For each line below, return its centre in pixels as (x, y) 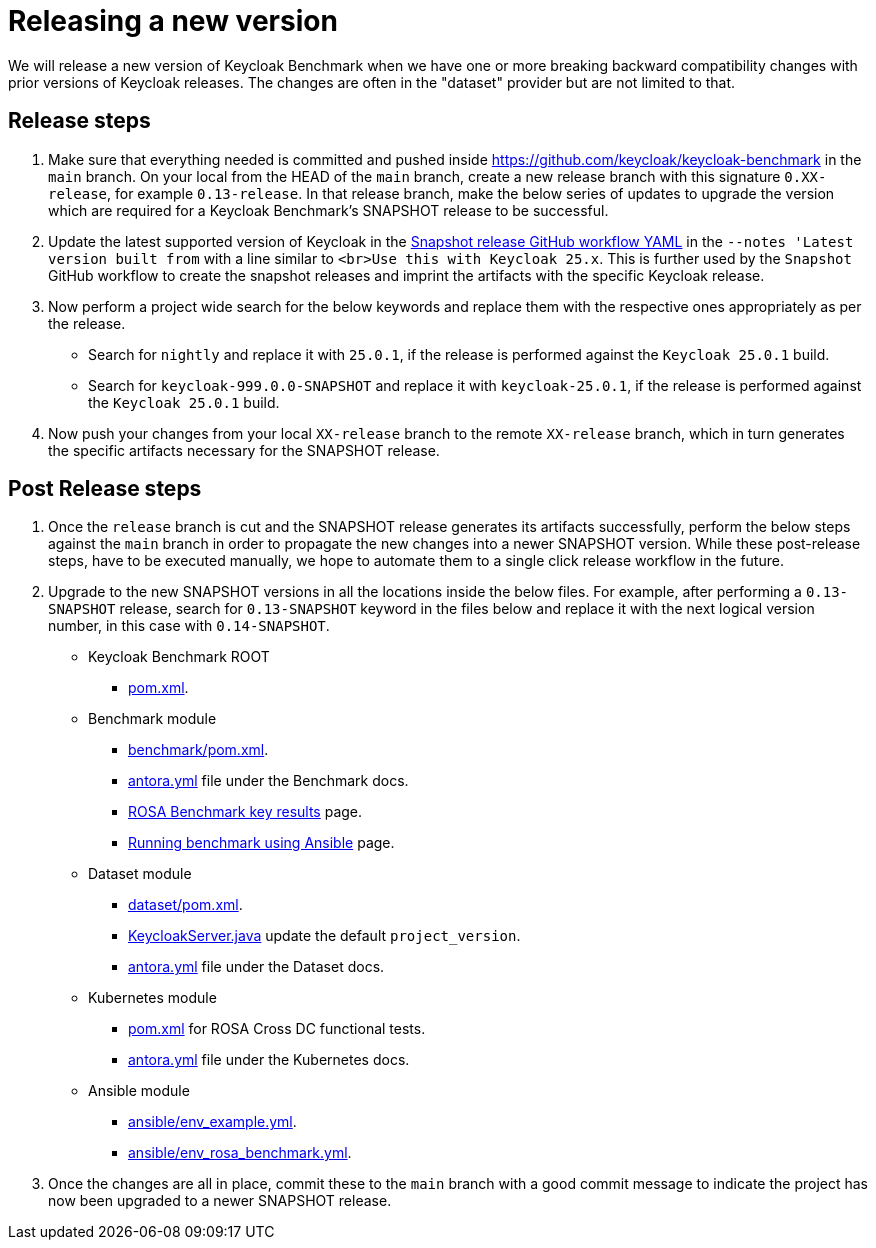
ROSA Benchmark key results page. (245, 812)
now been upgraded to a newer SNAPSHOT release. (220, 1201)
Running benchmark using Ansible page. (261, 843)
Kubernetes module (152, 998)
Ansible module (139, 1091)
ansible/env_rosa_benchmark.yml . (240, 1153)
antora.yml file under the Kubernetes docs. (269, 1060)
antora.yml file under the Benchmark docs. (268, 781)
